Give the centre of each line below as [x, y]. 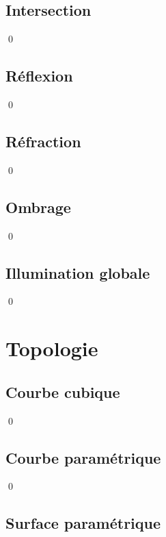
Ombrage [38, 207]
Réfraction [43, 141]
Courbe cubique [63, 391]
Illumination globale [78, 272]
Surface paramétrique [83, 523]
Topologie [52, 348]
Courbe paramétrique [83, 457]
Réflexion [39, 76]
